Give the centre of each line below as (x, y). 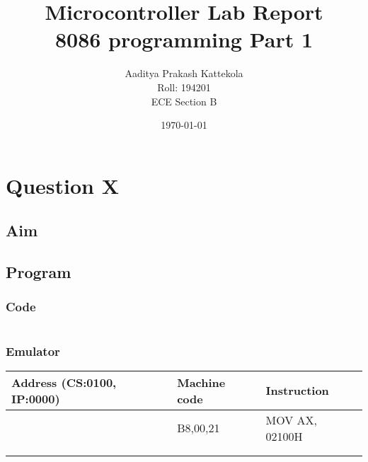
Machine (201, 382)
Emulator (33, 351)
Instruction (297, 391)
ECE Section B (184, 101)
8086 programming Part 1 (184, 39)
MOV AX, (291, 420)
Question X (63, 185)
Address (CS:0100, (64, 382)
